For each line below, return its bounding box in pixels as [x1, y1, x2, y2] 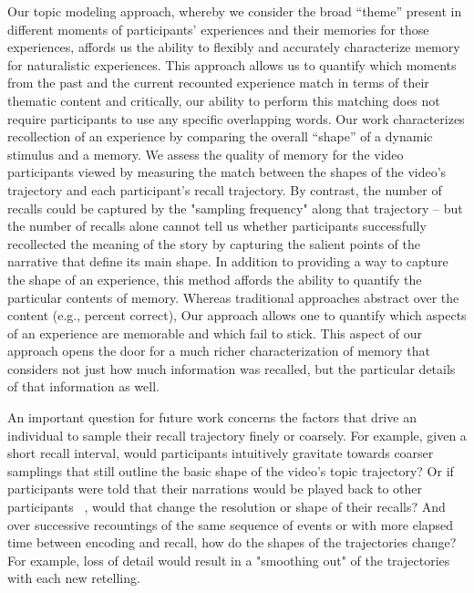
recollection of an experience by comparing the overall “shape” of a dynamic [7, 127, 433, 146]
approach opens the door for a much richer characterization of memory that [7, 341, 430, 360]
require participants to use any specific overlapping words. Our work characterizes [7, 109, 465, 128]
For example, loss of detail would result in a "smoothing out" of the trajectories [7, 550, 450, 569]
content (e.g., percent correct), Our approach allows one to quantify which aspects [7, 306, 467, 325]
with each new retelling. [7, 568, 140, 588]
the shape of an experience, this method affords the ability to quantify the [7, 269, 422, 288]
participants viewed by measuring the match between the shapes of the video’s [7, 162, 447, 182]
